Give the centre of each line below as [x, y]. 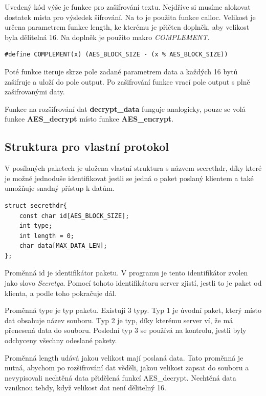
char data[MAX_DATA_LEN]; [63, 246]
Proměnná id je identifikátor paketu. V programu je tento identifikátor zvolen [126, 273]
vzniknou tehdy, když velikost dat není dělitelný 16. [85, 388]
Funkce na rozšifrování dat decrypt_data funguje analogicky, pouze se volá [125, 108]
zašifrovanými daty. [35, 92]
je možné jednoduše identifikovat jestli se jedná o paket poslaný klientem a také [129, 178]
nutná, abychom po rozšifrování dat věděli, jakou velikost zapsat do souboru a [127, 368]
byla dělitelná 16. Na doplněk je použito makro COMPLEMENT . [107, 37]
